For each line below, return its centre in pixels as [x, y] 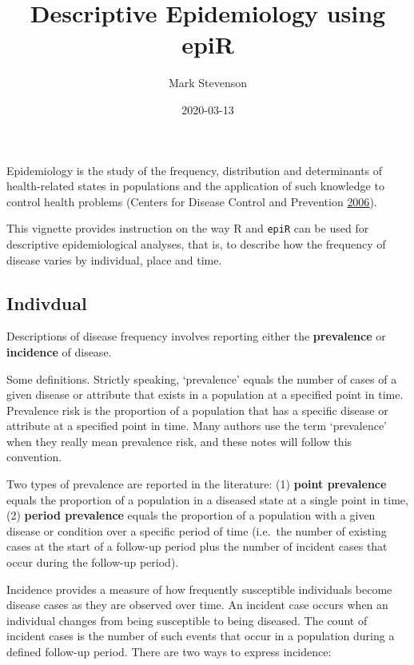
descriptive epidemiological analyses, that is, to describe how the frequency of [196, 243]
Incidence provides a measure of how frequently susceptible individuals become [199, 589]
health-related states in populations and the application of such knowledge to [195, 186]
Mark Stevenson [208, 83]
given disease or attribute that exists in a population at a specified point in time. [205, 394]
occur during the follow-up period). [93, 562]
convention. [34, 457]
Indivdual [47, 303]
